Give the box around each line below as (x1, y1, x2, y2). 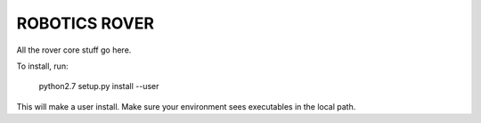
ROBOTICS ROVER (16, 13, 155, 33)
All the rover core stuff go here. (16, 45, 132, 55)
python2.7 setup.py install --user (38, 81, 159, 92)
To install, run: (16, 61, 69, 71)
